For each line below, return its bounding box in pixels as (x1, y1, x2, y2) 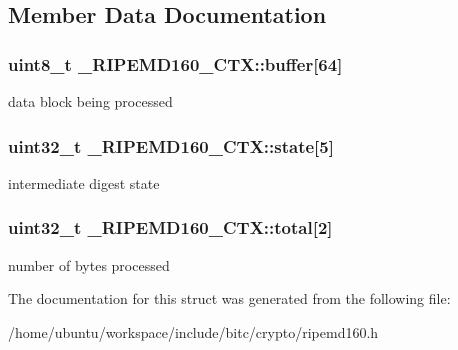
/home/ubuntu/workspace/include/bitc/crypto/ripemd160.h (8, 321, 379, 342)
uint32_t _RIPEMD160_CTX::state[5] (8, 133, 334, 158)
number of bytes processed (8, 254, 170, 275)
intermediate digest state (8, 172, 160, 193)
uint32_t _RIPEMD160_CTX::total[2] (8, 215, 333, 240)
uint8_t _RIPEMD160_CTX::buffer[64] (8, 51, 343, 76)
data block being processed (8, 91, 173, 111)
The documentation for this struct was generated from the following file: (8, 288, 451, 309)
